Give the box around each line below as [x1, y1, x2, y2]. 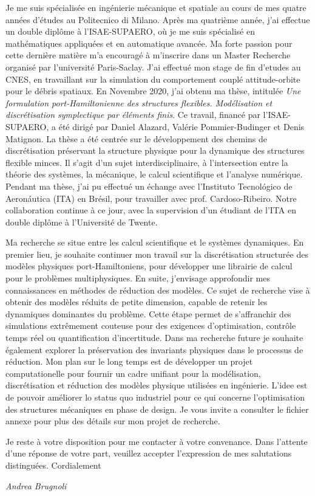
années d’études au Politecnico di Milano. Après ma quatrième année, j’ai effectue [5, 13, 310, 26]
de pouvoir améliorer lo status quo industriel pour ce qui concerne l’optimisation [5, 391, 305, 403]
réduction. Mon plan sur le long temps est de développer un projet [5, 355, 253, 368]
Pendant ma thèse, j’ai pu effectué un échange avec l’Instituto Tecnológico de [5, 179, 293, 192]
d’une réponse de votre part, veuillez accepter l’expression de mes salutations [5, 447, 292, 460]
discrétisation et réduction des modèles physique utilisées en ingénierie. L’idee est [5, 379, 308, 391]
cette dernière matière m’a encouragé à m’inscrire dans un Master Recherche [5, 49, 291, 61]
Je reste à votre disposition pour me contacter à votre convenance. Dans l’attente [5, 435, 308, 447]
